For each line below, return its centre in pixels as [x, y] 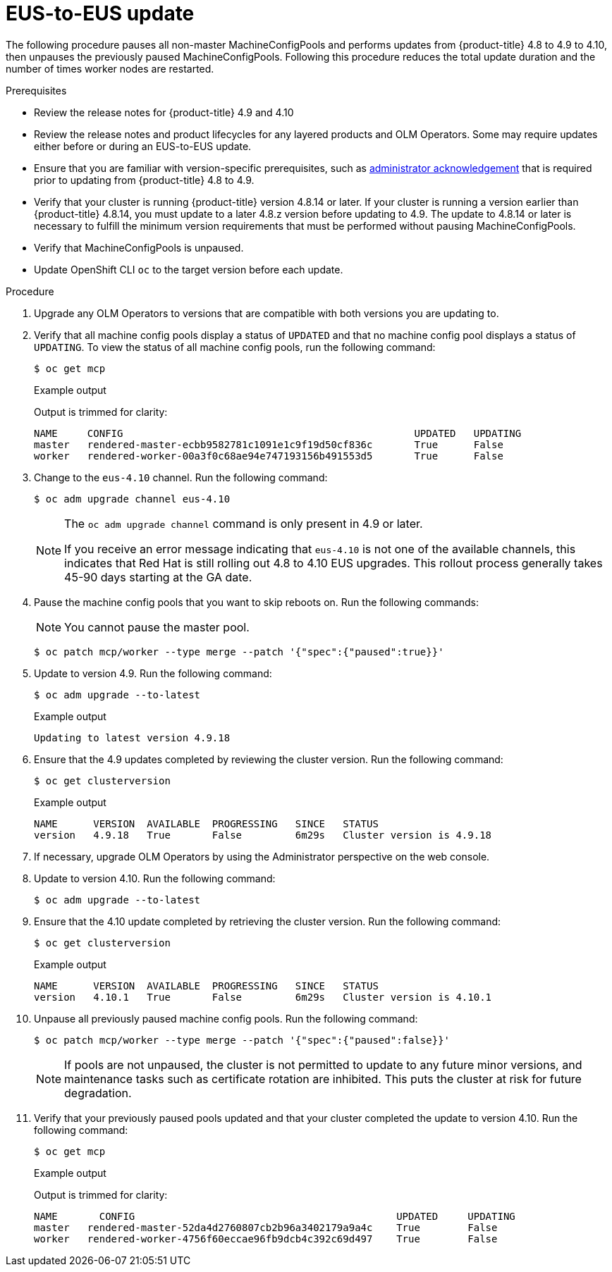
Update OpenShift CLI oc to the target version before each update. [189, 269]
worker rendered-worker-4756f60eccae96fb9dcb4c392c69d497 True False [266, 1239]
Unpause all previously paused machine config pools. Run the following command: [226, 1018]
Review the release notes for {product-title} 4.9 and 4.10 [164, 112]
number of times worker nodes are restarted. [110, 68]
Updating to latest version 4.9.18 [132, 737]
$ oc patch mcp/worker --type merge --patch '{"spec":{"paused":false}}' [242, 1040]
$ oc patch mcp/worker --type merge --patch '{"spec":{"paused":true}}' [239, 652]
